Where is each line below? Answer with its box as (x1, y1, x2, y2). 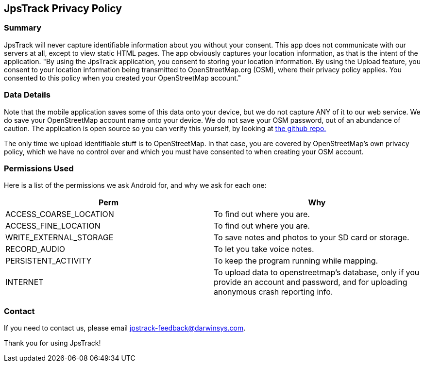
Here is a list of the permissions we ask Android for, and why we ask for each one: (4, 181, 267, 190)
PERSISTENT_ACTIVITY (5, 256, 92, 266)
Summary (4, 23, 42, 33)
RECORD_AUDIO (5, 244, 66, 254)
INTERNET (5, 277, 44, 287)
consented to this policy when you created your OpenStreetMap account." (4, 73, 241, 82)
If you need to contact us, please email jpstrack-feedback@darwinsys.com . (4, 324, 246, 333)
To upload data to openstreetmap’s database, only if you (214, 267, 420, 278)
